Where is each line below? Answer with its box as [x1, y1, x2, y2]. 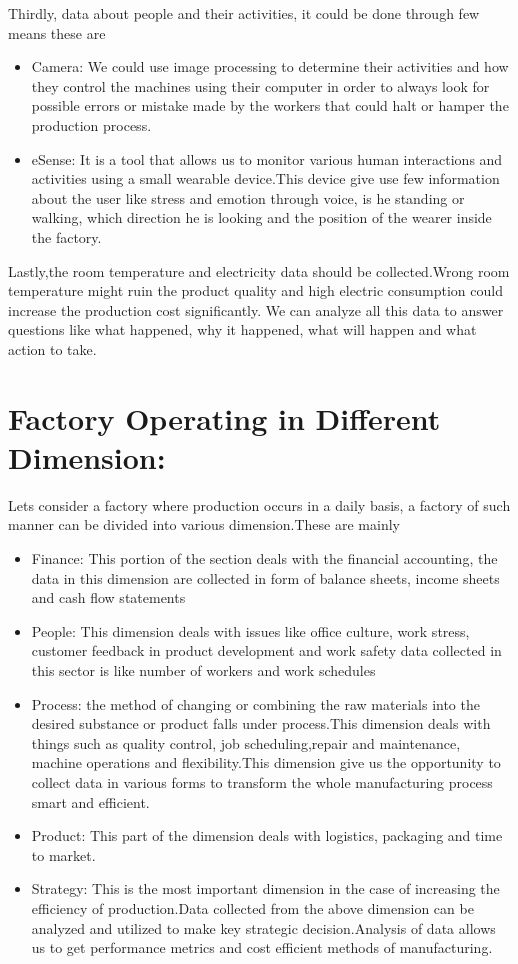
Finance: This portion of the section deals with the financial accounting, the [31, 548, 498, 568]
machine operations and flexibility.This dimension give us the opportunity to [31, 752, 501, 773]
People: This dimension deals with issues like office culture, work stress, [31, 620, 470, 641]
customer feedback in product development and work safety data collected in [31, 640, 502, 661]
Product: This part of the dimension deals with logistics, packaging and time [31, 825, 503, 846]
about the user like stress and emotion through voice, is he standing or [31, 187, 465, 208]
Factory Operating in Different [8, 397, 441, 438]
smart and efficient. [31, 791, 150, 812]
